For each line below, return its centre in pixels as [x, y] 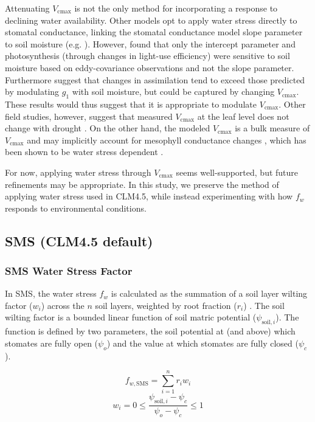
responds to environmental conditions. [76, 208]
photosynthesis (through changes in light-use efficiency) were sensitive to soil [147, 56]
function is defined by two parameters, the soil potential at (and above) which [150, 331]
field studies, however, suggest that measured [89, 116]
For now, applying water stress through [78, 172]
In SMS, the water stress [51, 293]
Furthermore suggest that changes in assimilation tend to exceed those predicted [155, 79]
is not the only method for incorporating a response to [176, 8]
